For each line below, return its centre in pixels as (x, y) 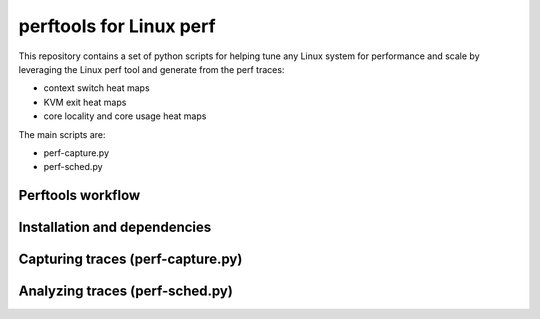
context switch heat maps (96, 88)
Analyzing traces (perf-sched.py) (126, 291)
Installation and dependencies (115, 227)
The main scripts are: (62, 134)
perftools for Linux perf (117, 26)
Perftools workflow (79, 195)
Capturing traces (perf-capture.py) (130, 259)
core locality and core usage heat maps (125, 116)
